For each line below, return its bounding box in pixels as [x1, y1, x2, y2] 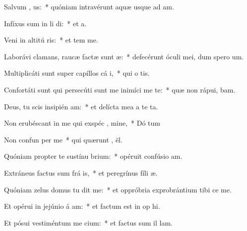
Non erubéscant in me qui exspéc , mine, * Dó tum [4, 118, 160, 128]
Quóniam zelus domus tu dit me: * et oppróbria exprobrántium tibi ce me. [4, 184, 232, 194]
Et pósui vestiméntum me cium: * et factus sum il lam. [4, 217, 173, 228]
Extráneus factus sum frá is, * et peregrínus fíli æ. [4, 167, 158, 178]
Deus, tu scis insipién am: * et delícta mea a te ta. [4, 101, 158, 111]
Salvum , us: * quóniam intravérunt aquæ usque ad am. [4, 1, 174, 11]
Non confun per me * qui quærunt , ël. [4, 134, 123, 144]
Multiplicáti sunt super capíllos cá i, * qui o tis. [4, 68, 150, 78]
